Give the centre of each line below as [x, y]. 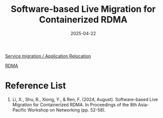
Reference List [35, 86]
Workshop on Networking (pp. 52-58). [67, 110]
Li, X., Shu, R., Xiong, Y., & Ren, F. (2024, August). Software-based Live [85, 99]
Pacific [19, 110]
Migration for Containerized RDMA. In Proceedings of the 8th [75, 105]
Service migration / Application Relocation [48, 56]
